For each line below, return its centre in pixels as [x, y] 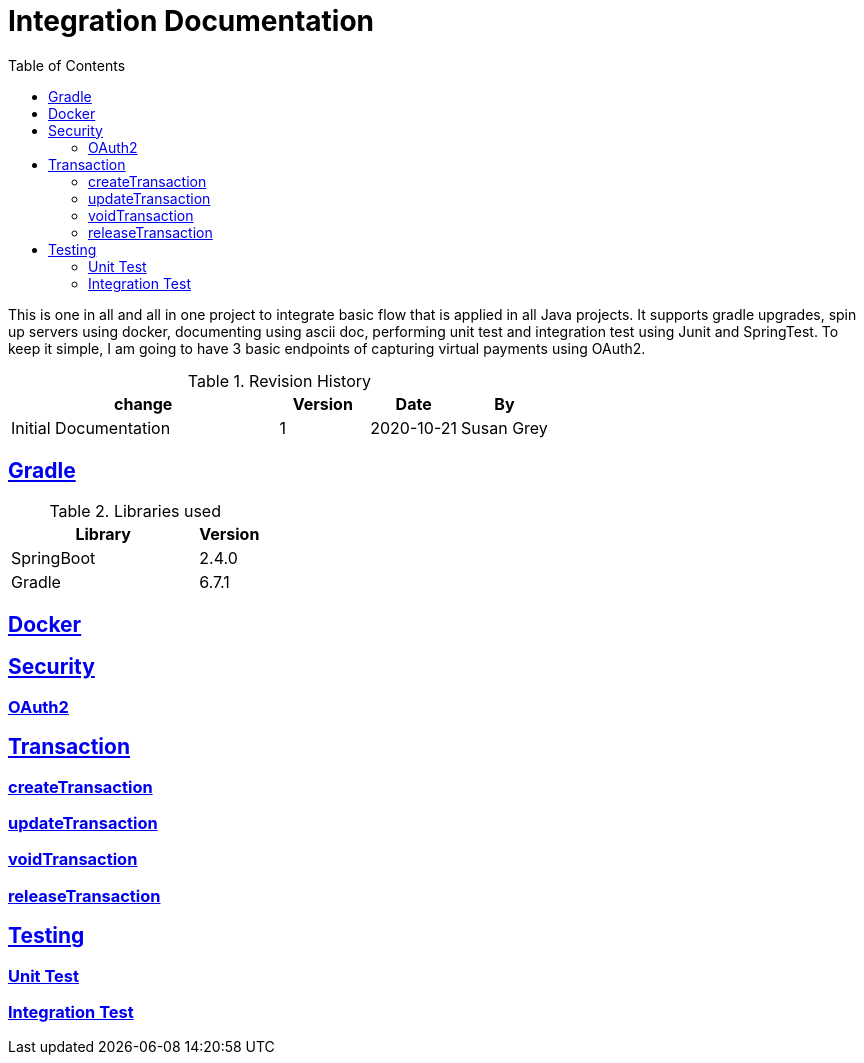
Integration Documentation [191, 21]
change [143, 403]
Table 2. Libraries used [135, 510]
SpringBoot [53, 557]
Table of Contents [67, 65]
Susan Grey [504, 427]
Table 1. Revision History [279, 380]
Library [103, 533]
